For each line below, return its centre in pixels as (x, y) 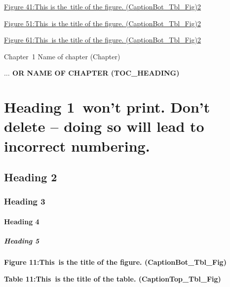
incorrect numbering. (77, 145)
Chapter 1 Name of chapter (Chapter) (62, 56)
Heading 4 (22, 221)
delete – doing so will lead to (104, 126)
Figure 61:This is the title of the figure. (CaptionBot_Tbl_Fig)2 (103, 40)
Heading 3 (25, 201)
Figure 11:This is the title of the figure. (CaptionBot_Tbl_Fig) (115, 262)
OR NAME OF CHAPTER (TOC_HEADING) (96, 73)
